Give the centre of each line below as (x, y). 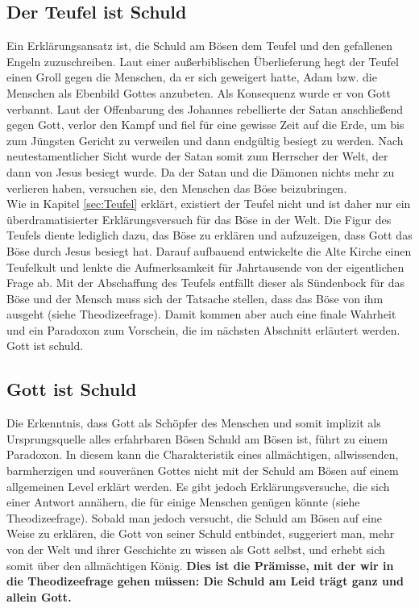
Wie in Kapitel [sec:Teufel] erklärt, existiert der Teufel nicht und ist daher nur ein (209, 204)
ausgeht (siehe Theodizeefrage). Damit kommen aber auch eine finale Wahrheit (201, 314)
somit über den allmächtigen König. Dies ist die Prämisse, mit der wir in (200, 565)
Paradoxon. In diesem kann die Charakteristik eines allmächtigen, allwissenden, (203, 454)
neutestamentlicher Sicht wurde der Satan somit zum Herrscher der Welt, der (197, 156)
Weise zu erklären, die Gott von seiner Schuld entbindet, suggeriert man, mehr (201, 533)
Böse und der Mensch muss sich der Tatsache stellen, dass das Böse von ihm (195, 298)
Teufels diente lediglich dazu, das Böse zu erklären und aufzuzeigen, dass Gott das (209, 235)
